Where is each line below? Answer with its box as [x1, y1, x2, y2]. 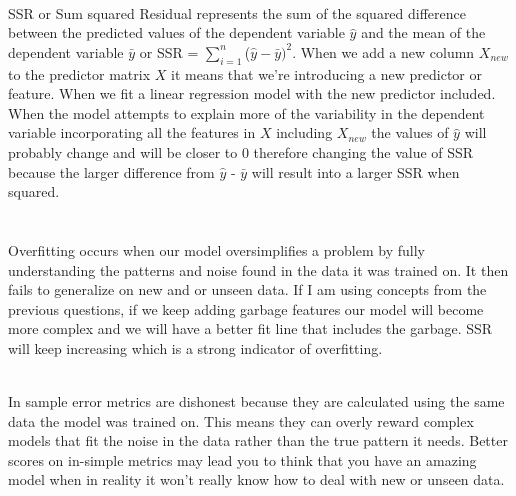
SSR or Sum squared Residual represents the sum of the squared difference [8, 2, 467, 23]
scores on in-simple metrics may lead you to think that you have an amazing [8, 449, 477, 470]
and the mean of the [361, 22, 486, 43]
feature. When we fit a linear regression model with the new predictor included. [8, 83, 496, 104]
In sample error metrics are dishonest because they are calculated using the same [8, 391, 505, 412]
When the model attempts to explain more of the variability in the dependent [8, 102, 485, 123]
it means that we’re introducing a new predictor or [170, 63, 482, 84]
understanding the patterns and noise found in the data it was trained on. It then [8, 259, 509, 280]
